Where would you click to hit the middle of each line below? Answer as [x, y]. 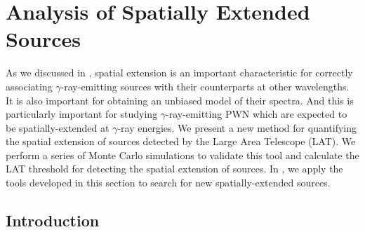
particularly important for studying [82, 114]
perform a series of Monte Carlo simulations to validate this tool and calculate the [182, 155]
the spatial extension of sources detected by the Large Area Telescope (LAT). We [181, 141]
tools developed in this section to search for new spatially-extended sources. [168, 183]
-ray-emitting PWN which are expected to [257, 114]
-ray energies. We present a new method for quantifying [237, 127]
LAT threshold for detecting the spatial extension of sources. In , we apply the [174, 169]
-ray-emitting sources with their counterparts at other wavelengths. [205, 86]
